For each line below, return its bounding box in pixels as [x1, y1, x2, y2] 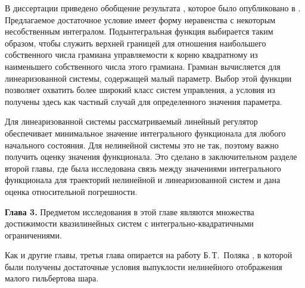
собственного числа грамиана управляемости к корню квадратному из [5, 48, 258, 61]
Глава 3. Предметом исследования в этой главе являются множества [5, 205, 254, 218]
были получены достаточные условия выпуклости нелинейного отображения [5, 260, 282, 272]
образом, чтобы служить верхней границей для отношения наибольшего [5, 36, 266, 49]
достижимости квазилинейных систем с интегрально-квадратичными [5, 217, 254, 230]
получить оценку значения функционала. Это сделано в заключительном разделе [5, 150, 297, 163]
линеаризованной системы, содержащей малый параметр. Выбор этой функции [5, 72, 292, 84]
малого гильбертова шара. [5, 272, 99, 284]
